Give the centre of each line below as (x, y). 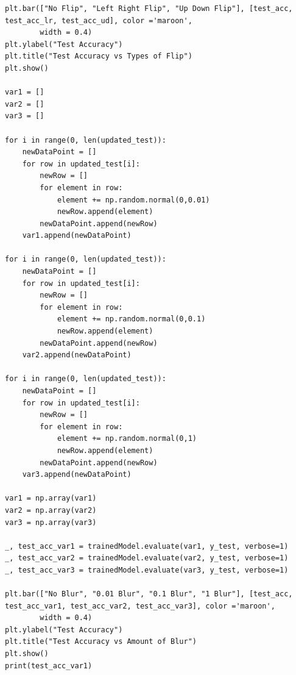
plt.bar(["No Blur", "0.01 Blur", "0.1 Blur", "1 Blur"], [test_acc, (149, 594)
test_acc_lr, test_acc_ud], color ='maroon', (99, 20)
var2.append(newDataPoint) (77, 355)
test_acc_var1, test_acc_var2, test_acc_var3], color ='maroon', (140, 606)
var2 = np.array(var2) (51, 510)
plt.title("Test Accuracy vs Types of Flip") (99, 56)
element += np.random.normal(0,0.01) (133, 200)
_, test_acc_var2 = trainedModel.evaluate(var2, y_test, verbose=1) (147, 558)
